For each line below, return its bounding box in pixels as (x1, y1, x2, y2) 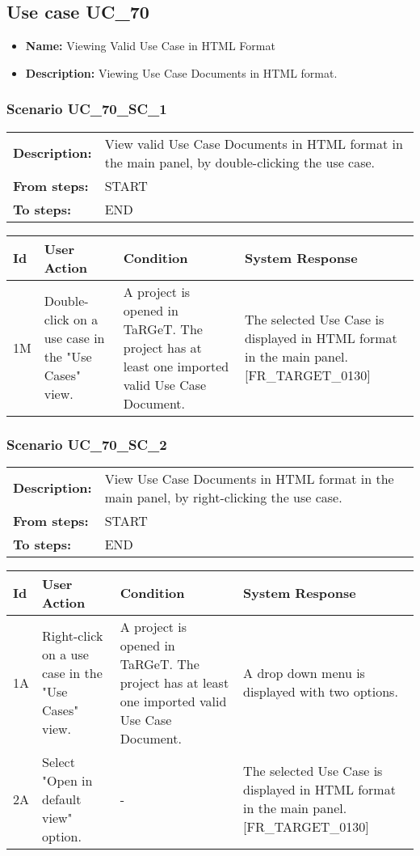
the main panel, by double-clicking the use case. (104, 152, 376, 172)
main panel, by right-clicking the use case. (104, 487, 342, 506)
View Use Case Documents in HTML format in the (104, 468, 394, 488)
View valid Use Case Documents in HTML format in (104, 133, 403, 153)
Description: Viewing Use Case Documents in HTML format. (25, 64, 338, 81)
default (42, 789, 82, 808)
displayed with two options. (243, 682, 398, 701)
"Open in (42, 770, 93, 790)
